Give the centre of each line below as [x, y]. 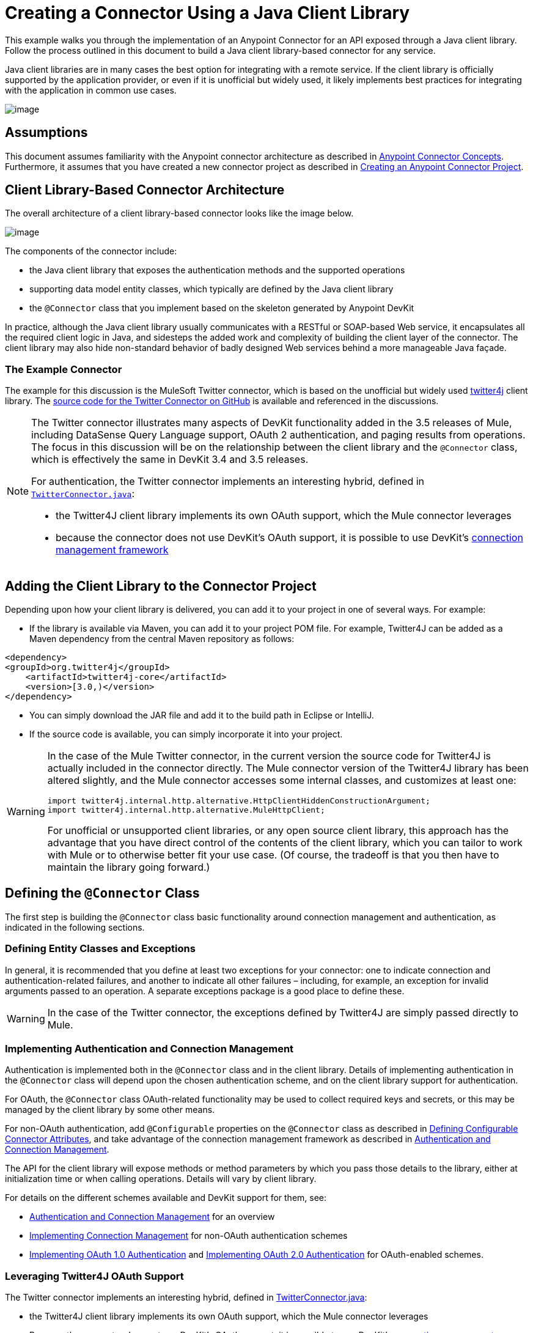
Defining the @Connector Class [102, 893]
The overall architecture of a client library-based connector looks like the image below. [179, 213]
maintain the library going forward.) [129, 867]
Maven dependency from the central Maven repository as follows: [162, 639]
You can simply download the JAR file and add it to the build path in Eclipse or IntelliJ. [202, 715]
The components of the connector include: [91, 251]
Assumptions [46, 133]
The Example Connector [64, 369]
